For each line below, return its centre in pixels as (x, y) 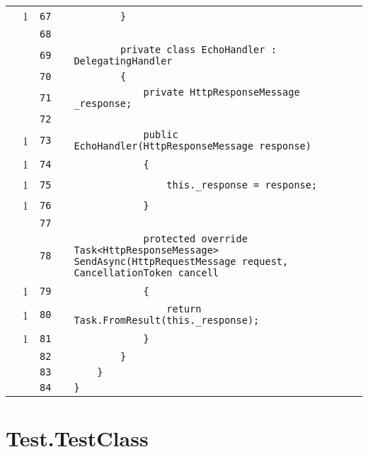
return (184, 309)
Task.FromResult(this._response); (167, 320)
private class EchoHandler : (198, 50)
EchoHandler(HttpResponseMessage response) (192, 146)
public (161, 135)
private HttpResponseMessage (222, 92)
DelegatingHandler (123, 61)
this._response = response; (242, 185)
